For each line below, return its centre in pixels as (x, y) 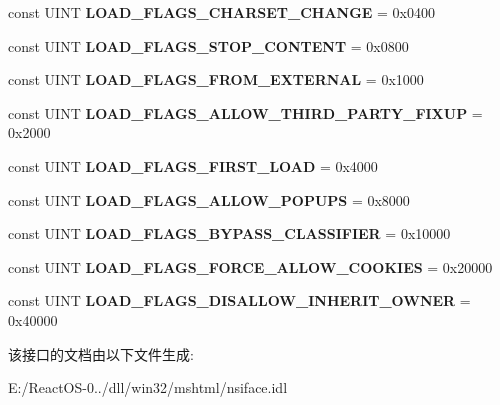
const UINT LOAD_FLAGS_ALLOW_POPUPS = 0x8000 (209, 199)
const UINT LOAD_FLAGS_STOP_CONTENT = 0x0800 (208, 45)
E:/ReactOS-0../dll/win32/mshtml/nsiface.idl (148, 387)
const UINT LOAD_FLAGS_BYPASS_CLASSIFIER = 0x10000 (229, 233)
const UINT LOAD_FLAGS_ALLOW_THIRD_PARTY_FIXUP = (245, 112)
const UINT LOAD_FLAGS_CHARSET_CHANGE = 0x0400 (222, 12)
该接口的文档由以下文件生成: (101, 353)
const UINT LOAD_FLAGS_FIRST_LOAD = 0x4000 (193, 165)
